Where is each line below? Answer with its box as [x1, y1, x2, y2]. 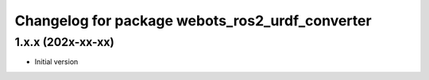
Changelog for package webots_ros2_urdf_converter [14, 12, 373, 29]
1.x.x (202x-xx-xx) [14, 35, 114, 49]
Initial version [34, 57, 79, 67]
